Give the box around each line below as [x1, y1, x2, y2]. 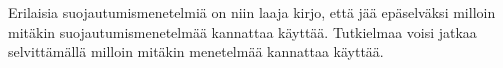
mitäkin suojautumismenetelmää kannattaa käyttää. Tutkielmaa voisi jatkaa [8, 21, 477, 42]
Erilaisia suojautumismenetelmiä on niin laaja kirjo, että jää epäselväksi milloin [8, 2, 496, 22]
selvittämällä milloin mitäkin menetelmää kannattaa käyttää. [8, 41, 384, 62]
